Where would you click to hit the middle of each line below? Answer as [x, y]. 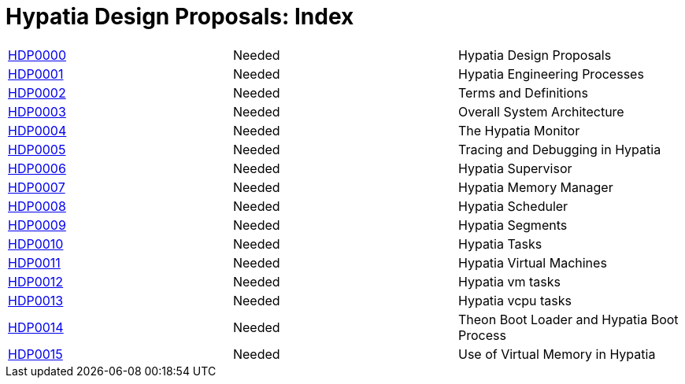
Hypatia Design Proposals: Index [180, 17]
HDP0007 [37, 187]
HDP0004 [37, 130]
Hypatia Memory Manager [535, 187]
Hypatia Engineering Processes [551, 74]
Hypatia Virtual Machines [532, 262]
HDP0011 [34, 262]
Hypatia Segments [513, 225]
